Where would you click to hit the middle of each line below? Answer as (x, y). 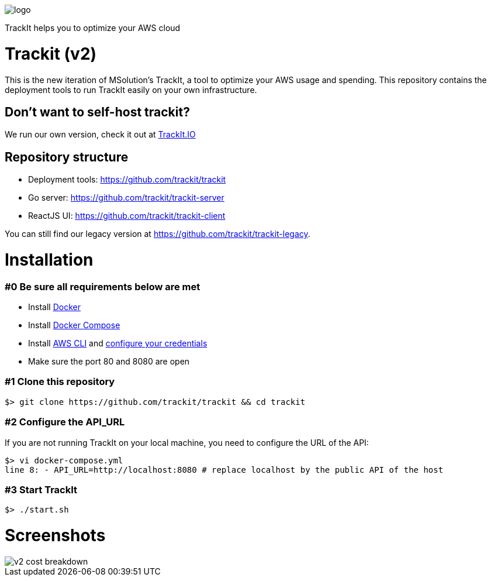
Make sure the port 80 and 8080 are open (109, 362)
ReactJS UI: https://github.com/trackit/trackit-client (127, 216)
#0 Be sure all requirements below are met (103, 286)
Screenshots (55, 536)
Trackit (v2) (51, 54)
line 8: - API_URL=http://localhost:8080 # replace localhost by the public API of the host (224, 470)
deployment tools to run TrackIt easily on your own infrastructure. (131, 90)
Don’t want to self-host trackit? (97, 112)
